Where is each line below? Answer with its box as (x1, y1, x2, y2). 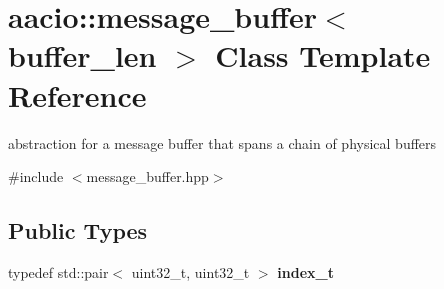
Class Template (215, 35, 431, 76)
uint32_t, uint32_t (131, 261, 250, 282)
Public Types (8, 215, 148, 246)
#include (8, 166, 64, 187)
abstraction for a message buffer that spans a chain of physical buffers (8, 132, 437, 153)
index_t (277, 261, 334, 282)
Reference (8, 74, 147, 115)
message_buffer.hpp (86, 166, 209, 187)
